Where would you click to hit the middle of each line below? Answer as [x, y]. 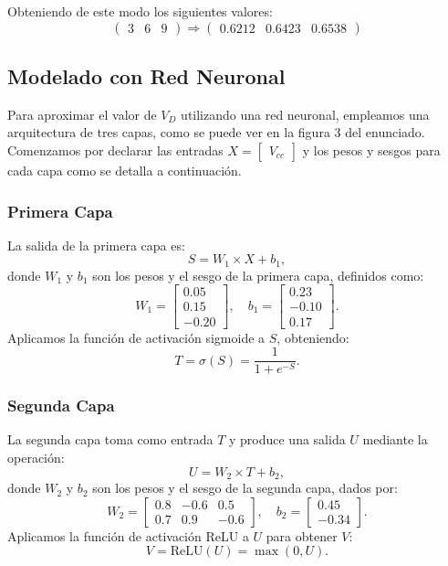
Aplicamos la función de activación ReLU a [128, 535]
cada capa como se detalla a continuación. [125, 170]
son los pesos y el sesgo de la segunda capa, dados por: [245, 488]
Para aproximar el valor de [82, 114]
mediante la [395, 439]
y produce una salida [287, 439]
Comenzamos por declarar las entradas [115, 150]
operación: [36, 457]
